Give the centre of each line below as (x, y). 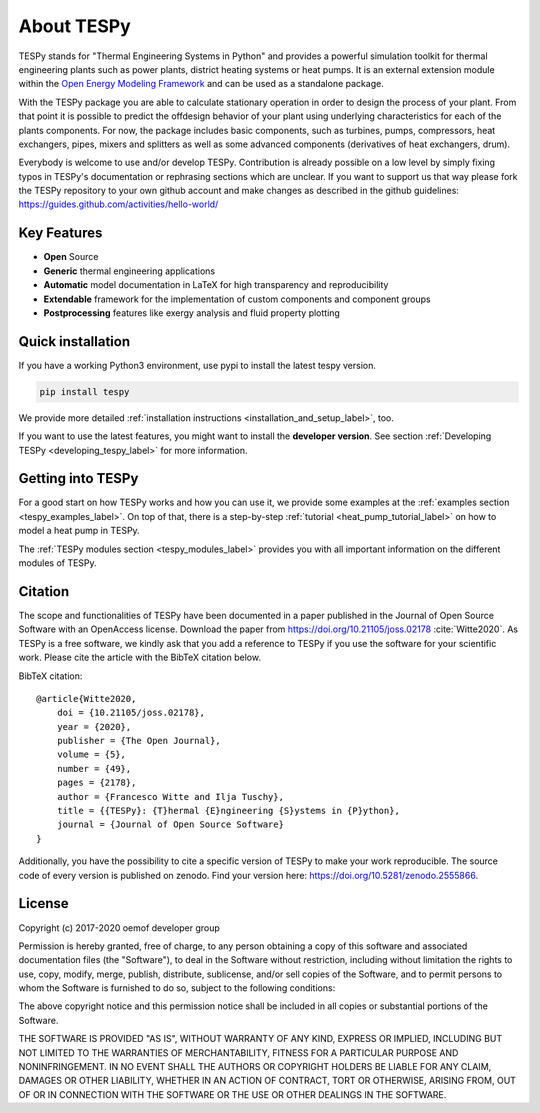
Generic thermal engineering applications (129, 271)
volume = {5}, (91, 754)
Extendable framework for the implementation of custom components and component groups (237, 299)
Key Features (60, 233)
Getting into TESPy (78, 478)
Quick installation (74, 341)
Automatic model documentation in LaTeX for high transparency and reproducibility (216, 285)
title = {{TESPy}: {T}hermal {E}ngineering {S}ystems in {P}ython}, (228, 811)
